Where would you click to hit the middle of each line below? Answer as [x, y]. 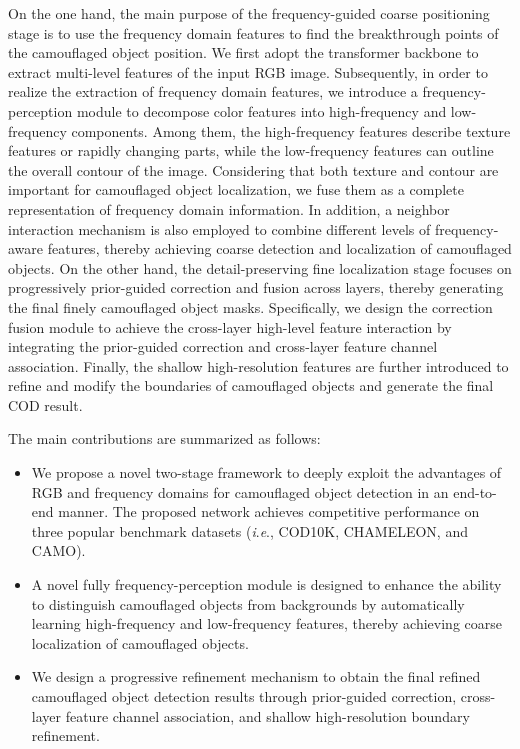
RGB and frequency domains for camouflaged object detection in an [240, 491]
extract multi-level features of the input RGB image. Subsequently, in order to [248, 71]
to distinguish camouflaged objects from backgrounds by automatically [248, 603]
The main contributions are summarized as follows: [164, 438]
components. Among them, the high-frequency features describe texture [291, 130]
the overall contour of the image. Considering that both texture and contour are [253, 169]
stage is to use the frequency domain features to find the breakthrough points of [253, 32]
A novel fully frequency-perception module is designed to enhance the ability [266, 584]
